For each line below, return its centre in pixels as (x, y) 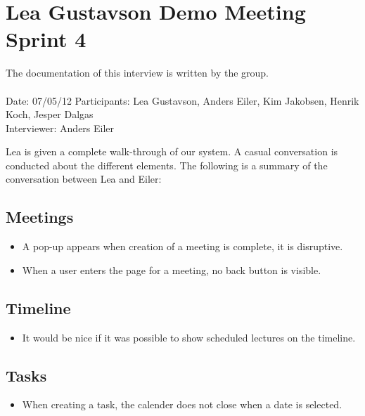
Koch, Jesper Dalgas (50, 114)
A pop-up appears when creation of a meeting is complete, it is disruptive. (182, 246)
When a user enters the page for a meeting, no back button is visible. (172, 269)
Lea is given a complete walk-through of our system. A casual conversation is (172, 151)
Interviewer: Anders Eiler (60, 128)
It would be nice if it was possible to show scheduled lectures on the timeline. (189, 337)
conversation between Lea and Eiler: (84, 179)
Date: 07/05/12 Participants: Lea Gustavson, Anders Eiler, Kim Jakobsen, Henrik (182, 100)
